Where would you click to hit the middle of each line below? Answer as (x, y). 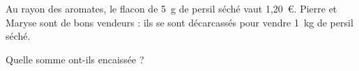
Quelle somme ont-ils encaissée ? (75, 59)
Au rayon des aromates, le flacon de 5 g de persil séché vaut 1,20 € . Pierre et (171, 8)
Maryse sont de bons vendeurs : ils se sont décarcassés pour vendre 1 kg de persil (179, 22)
